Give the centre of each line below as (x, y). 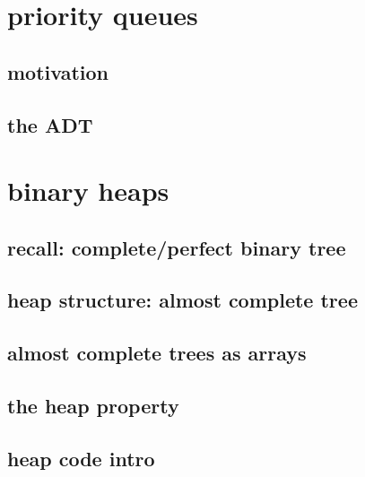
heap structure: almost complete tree (182, 300)
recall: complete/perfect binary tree (177, 247)
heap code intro (81, 458)
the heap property (93, 406)
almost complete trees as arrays (157, 353)
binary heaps (88, 191)
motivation (58, 71)
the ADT (50, 124)
